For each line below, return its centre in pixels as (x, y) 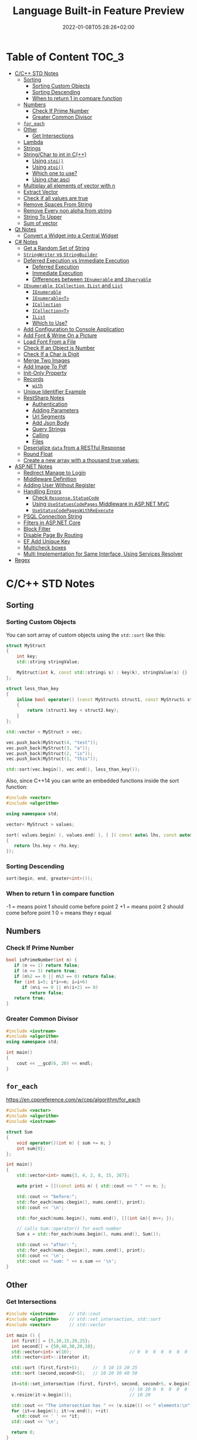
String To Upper (43, 217)
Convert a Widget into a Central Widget (71, 235)
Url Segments (49, 416)
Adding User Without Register (59, 485)
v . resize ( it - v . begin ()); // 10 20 (81, 1395)
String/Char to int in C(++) (55, 154)
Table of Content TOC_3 (65, 57)
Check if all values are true (56, 198)
